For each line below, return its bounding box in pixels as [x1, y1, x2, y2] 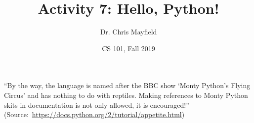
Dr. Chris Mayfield [100, 27, 157, 37]
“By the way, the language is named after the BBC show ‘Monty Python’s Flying [4, 80, 251, 91]
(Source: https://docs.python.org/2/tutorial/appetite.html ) [4, 109, 185, 120]
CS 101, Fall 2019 [102, 43, 155, 53]
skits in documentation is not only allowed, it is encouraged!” [4, 99, 189, 110]
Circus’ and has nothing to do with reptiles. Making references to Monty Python [4, 90, 248, 100]
